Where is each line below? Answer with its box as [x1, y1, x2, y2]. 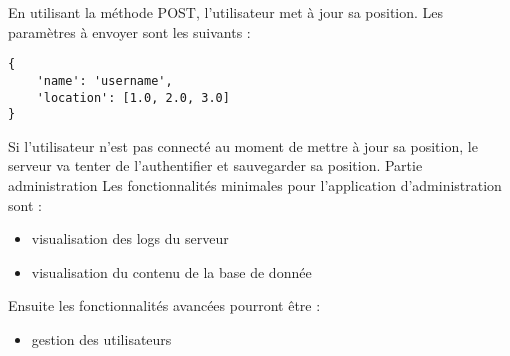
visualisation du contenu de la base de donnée [31, 261, 312, 282]
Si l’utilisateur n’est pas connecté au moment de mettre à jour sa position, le [8, 135, 478, 156]
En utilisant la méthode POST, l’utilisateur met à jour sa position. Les [8, 2, 444, 22]
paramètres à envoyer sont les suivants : [8, 21, 251, 42]
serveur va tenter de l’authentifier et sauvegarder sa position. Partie [8, 155, 423, 176]
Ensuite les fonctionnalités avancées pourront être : [8, 295, 321, 316]
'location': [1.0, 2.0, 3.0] [36, 90, 230, 105]
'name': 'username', [36, 73, 173, 88]
